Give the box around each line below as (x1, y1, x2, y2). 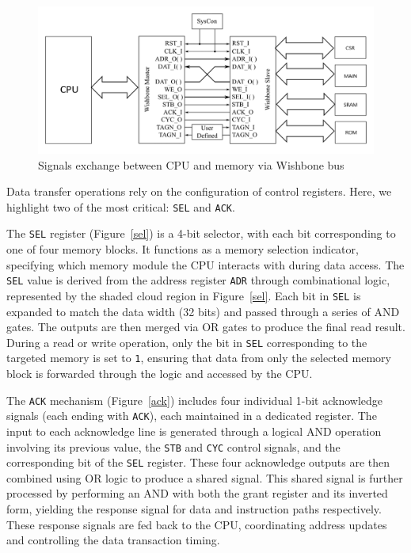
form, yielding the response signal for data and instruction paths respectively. (6, 501, 382, 517)
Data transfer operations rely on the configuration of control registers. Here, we (6, 183, 392, 200)
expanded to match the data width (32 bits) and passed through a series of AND (6, 303, 400, 319)
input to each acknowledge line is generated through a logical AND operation (6, 422, 382, 439)
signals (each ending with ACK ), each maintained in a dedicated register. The (6, 407, 377, 424)
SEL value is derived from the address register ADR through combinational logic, (6, 272, 390, 288)
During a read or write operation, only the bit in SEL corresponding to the (6, 334, 367, 350)
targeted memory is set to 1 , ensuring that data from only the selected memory (6, 349, 391, 366)
